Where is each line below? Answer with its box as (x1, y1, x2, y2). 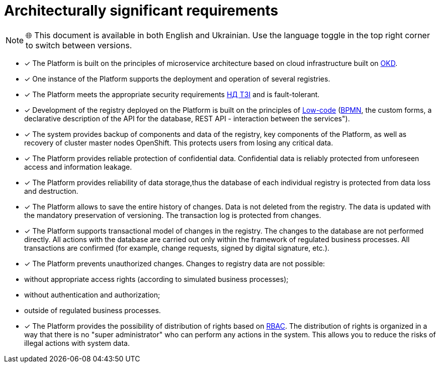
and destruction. (24, 186, 78, 195)
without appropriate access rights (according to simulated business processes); (24, 274, 289, 283)
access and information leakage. (24, 162, 132, 171)
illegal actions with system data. (24, 338, 130, 347)
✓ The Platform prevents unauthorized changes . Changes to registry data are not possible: (24, 259, 325, 268)
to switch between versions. (26, 40, 132, 50)
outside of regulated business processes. (24, 306, 161, 315)
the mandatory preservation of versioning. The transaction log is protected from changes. (24, 210, 321, 219)
